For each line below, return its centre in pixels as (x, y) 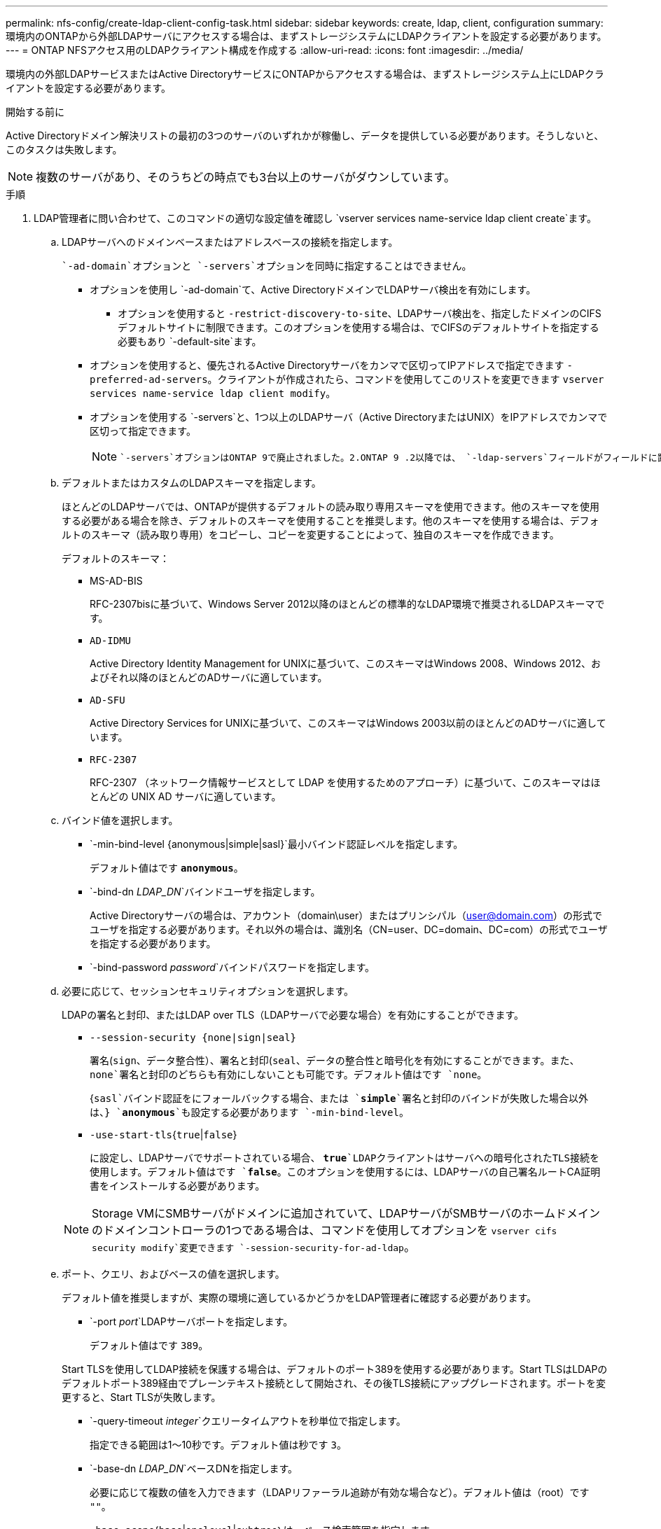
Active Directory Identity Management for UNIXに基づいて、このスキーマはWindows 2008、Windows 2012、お (346, 663)
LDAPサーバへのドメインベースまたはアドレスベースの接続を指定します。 (230, 242)
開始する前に (35, 112)
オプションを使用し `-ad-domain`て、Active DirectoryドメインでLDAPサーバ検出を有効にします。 (313, 289)
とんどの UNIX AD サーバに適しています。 (186, 796)
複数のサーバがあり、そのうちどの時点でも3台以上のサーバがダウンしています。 (245, 177)
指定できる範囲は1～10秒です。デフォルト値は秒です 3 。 (218, 1445)
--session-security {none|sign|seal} (193, 1038)
